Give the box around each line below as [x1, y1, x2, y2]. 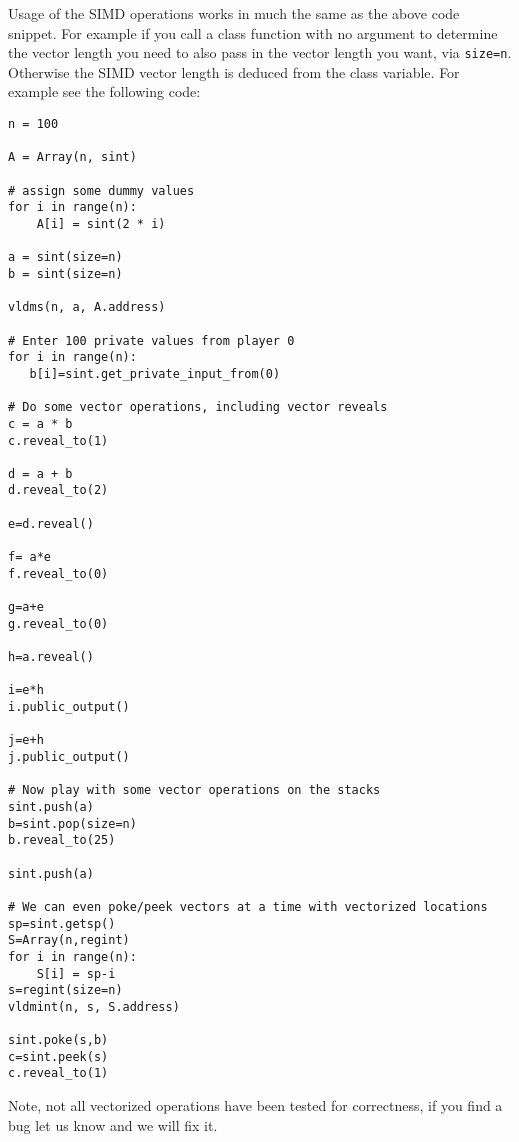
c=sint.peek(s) [8, 1049, 109, 1064]
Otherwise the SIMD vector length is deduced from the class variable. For [8, 61, 460, 82]
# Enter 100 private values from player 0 [8, 333, 295, 348]
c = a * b [8, 416, 73, 431]
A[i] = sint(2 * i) [36, 216, 166, 231]
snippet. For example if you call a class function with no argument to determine [8, 22, 498, 43]
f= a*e [8, 550, 51, 565]
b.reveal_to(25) [8, 833, 116, 848]
